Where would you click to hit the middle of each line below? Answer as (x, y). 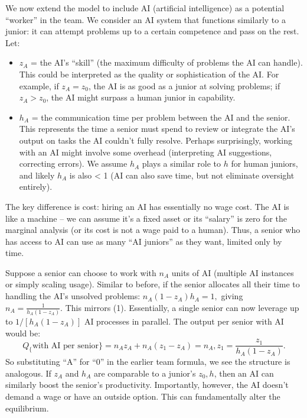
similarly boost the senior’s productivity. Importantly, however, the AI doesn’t (147, 385)
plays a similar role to (181, 163)
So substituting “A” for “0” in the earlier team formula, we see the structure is (148, 362)
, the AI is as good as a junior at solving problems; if (184, 85)
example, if (39, 85)
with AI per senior (66, 346)
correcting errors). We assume (73, 163)
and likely (37, 175)
